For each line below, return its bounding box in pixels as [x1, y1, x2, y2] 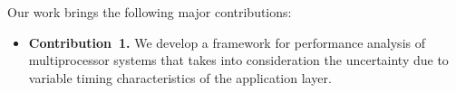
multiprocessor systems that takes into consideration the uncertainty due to [28, 51, 449, 70]
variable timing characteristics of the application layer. [28, 68, 332, 87]
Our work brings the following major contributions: [7, 3, 292, 21]
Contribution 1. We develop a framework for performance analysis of [28, 33, 425, 51]
